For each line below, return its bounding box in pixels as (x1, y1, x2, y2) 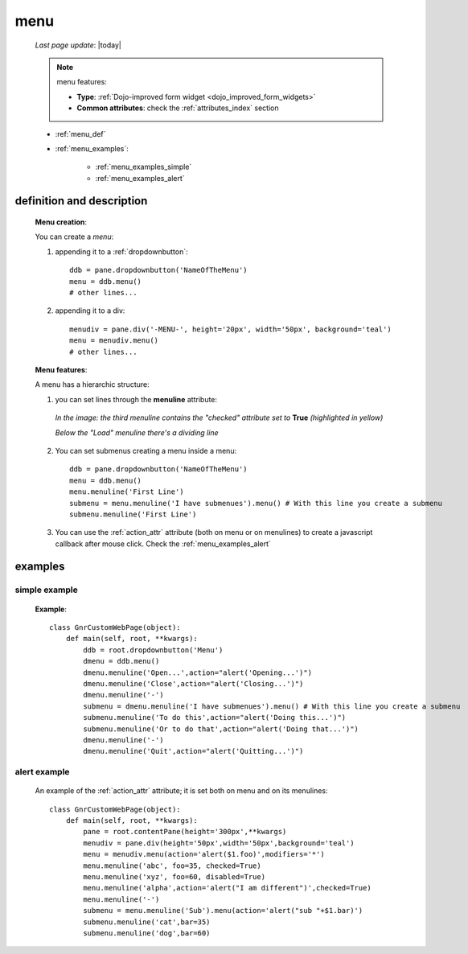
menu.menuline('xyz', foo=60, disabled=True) (83, 873, 265, 882)
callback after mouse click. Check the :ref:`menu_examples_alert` (55, 539, 271, 549)
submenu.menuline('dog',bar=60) (83, 928, 211, 937)
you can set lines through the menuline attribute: (55, 394, 217, 404)
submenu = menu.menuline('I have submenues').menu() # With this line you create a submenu (69, 499, 442, 508)
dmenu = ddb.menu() (83, 656, 160, 666)
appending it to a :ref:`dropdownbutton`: (55, 246, 188, 257)
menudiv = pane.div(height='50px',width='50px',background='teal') (83, 838, 355, 848)
